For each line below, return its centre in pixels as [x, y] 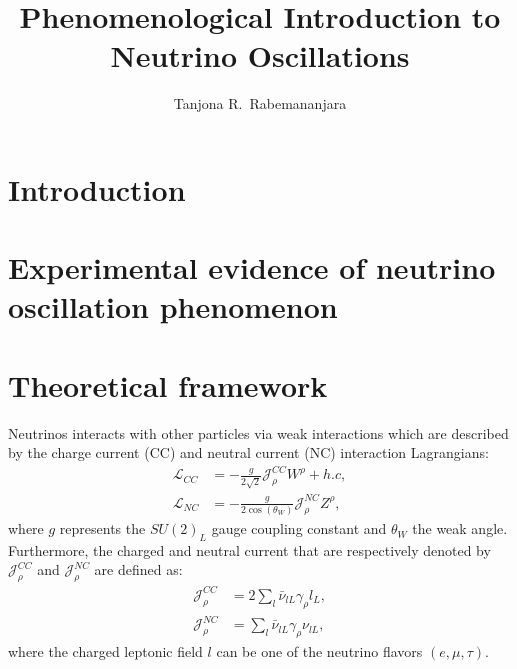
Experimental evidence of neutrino [252, 267]
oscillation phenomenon [173, 306]
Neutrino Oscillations [260, 55]
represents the [102, 528]
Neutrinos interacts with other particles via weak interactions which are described [258, 432]
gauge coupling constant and [299, 528]
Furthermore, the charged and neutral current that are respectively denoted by [249, 549]
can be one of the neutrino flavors [319, 650]
